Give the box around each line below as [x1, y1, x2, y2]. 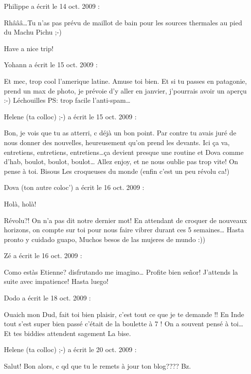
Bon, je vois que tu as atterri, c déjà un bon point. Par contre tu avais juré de [4, 128, 236, 138]
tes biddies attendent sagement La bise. [13, 328, 131, 338]
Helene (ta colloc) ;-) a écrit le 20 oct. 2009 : [4, 344, 137, 355]
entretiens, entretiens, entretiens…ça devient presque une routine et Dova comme [4, 147, 244, 157]
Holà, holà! [4, 198, 36, 208]
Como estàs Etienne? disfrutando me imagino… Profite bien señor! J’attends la [4, 266, 238, 277]
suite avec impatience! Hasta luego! [4, 276, 108, 286]
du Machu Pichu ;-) [4, 27, 62, 37]
